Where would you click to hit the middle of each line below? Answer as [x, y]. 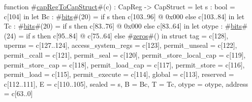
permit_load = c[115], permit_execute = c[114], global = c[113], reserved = [119, 74]
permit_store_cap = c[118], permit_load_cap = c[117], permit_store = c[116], [124, 64]
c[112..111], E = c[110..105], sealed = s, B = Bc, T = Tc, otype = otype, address [126, 84]
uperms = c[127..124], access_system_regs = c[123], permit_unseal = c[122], [121, 45]
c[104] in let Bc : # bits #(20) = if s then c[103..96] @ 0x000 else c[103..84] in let [124, 16]
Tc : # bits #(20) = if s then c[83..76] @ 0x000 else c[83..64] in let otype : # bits [123, 26]
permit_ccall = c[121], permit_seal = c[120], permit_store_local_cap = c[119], [125, 54]
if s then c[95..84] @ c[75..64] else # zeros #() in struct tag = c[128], [127, 35]
